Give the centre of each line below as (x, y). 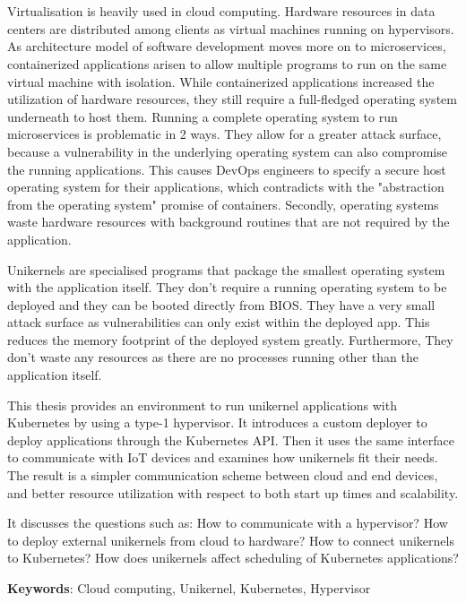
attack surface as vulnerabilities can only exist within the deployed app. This (219, 322)
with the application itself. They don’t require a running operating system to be (227, 287)
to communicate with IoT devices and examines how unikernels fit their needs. (223, 457)
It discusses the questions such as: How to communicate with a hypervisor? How (228, 523)
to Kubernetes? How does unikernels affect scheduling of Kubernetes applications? (233, 558)
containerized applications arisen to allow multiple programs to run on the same (227, 63)
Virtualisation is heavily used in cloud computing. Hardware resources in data (221, 11)
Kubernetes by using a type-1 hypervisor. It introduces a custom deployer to (217, 422)
